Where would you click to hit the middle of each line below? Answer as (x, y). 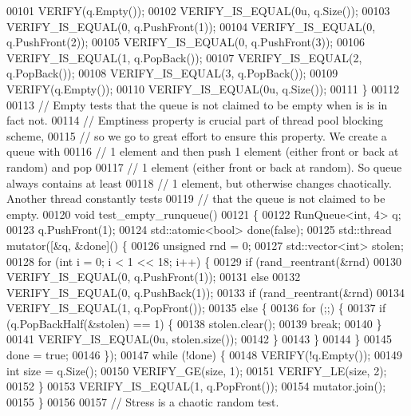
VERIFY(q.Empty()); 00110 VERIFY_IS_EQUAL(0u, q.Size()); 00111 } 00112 (203, 88)
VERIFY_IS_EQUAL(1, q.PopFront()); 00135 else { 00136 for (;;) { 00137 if (196, 308)
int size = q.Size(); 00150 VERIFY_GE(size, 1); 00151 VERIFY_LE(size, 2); (197, 370)
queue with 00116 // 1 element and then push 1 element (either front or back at (203, 151)
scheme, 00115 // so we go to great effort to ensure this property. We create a (197, 135)
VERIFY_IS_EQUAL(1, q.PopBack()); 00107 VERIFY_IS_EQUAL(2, (184, 57)
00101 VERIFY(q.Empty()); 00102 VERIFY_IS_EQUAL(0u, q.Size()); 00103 (198, 10)
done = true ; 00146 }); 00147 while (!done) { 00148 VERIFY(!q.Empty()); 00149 (204, 355)
